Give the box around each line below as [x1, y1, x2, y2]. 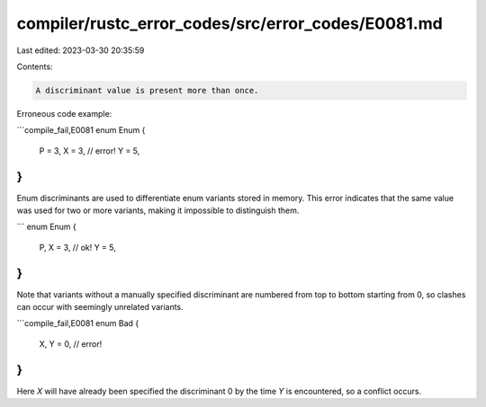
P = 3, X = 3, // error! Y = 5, [39, 145, 140, 156]
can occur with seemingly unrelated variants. [16, 302, 184, 313]
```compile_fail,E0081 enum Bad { [16, 318, 139, 329]
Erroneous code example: [16, 108, 112, 119]
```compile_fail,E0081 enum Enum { [16, 125, 146, 136]
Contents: [16, 61, 53, 72]
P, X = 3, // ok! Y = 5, [39, 242, 117, 252]
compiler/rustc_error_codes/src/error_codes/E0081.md [16, 13, 443, 33]
